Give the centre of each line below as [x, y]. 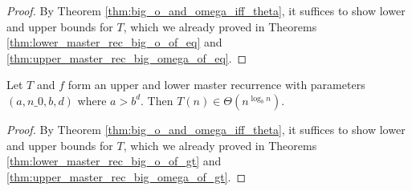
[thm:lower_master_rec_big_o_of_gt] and [114, 161]
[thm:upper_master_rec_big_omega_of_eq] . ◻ [127, 57]
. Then [157, 100]
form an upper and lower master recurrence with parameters [216, 85]
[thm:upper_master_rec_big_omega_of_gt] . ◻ [126, 176]
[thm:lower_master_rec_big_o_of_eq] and [114, 42]
